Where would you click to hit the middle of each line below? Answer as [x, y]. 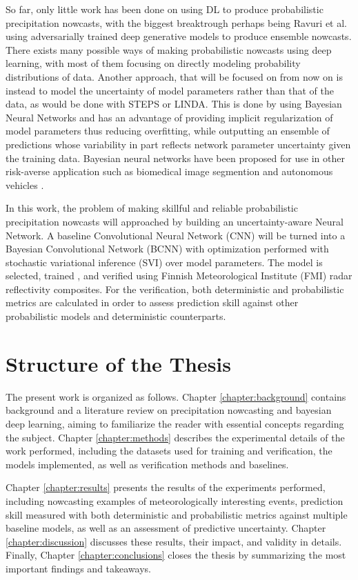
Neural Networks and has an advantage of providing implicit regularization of [169, 117]
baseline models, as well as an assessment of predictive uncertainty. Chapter [166, 528]
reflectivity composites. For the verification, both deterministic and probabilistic [175, 289]
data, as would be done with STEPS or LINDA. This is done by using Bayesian [174, 104]
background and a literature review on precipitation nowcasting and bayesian [169, 410]
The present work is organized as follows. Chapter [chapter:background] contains [176, 396]
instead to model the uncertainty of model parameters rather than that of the [170, 90]
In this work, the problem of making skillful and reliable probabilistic [152, 208]
